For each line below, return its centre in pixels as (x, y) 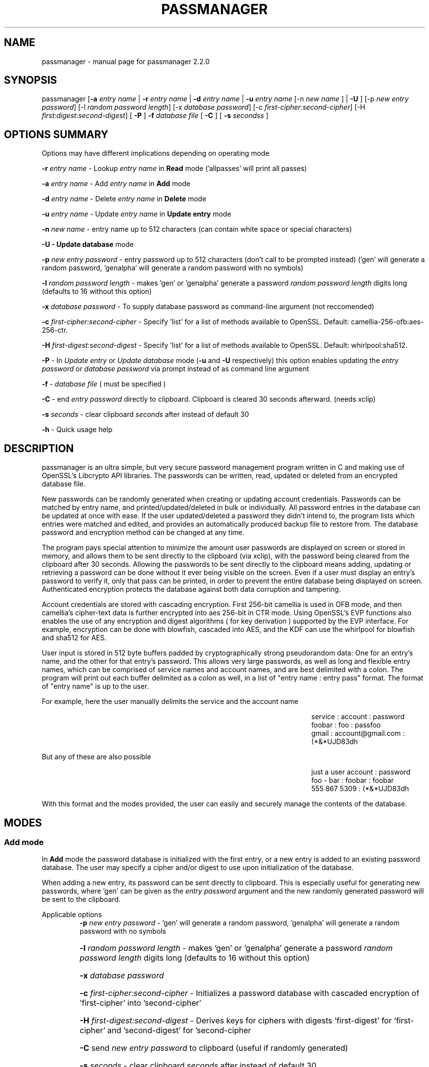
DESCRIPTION (39, 448)
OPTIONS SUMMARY (56, 134)
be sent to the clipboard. (81, 899)
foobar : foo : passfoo (346, 725)
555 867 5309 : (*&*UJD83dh (360, 789)
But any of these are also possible (96, 757)
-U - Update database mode (88, 244)
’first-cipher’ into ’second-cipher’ (140, 1003)
